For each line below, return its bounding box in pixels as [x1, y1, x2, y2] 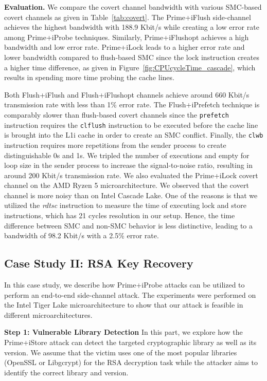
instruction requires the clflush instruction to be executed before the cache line [4, 119, 258, 130]
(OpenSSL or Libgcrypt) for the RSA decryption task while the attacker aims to [4, 357, 258, 368]
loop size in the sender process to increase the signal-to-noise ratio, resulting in [4, 160, 253, 170]
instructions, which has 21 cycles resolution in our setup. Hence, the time [4, 210, 235, 221]
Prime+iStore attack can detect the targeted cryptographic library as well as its [4, 337, 257, 348]
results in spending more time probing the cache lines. [4, 72, 174, 83]
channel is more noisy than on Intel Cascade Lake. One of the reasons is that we [4, 189, 258, 200]
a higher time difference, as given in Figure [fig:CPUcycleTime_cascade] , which [4, 62, 256, 72]
